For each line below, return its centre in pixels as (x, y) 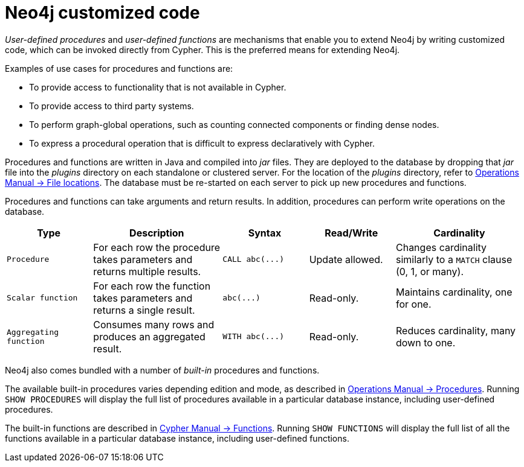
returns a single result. (144, 310)
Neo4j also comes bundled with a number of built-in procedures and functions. (162, 370)
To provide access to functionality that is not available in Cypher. (158, 87)
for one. (413, 304)
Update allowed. (346, 259)
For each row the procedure (157, 247)
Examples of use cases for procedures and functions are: (119, 68)
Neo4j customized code (102, 13)
